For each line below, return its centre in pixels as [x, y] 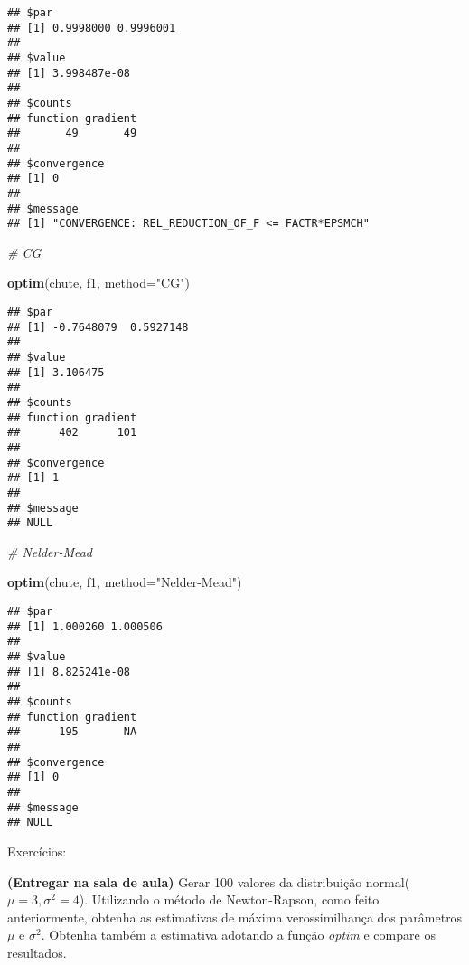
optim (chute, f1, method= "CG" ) [98, 283]
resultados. [37, 952]
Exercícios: [37, 851]
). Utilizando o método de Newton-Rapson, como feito [229, 899]
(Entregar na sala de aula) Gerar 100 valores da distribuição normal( [209, 881]
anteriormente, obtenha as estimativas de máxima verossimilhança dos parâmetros [235, 917]
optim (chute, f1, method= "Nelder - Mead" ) [125, 582]
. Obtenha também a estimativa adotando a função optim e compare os [238, 935]
